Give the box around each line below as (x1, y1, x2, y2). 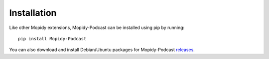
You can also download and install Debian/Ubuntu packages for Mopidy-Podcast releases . (9, 47, 195, 53)
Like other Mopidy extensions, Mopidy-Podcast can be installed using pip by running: (9, 25, 185, 30)
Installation (9, 7, 57, 18)
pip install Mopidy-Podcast (18, 36, 87, 41)
